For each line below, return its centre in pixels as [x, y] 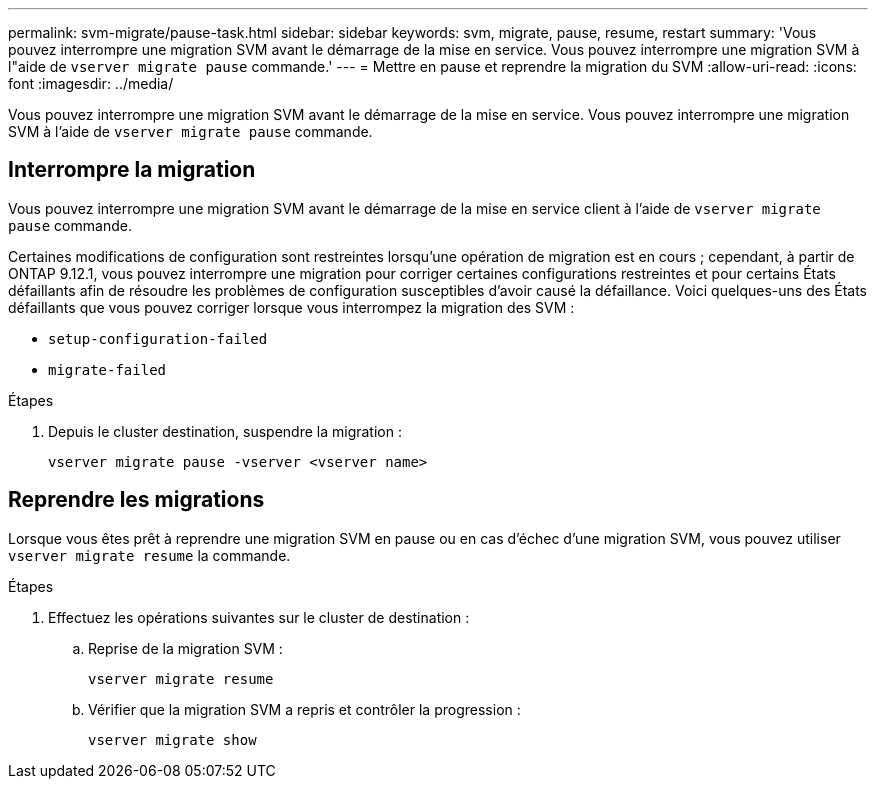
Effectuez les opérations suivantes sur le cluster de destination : [259, 617]
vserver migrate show [172, 739]
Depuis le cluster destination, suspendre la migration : [225, 431]
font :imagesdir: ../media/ [91, 83]
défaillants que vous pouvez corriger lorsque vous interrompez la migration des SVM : [291, 307]
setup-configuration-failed [158, 338]
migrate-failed [107, 369]
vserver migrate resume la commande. [149, 555]
